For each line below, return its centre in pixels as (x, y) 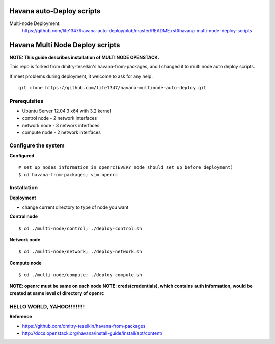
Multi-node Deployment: (35, 23)
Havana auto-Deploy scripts (55, 11)
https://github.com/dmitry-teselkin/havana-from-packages (84, 326)
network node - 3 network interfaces (61, 125)
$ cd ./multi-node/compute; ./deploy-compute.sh (80, 275)
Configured (22, 156)
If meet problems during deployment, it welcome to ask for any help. (81, 76)
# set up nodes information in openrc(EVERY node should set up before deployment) (126, 167)
